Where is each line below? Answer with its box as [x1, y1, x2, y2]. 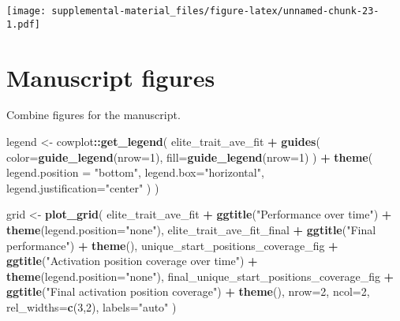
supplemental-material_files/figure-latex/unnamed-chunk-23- [51, 6, 379, 17]
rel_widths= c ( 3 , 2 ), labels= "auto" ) [6, 298, 177, 315]
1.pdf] [6, 18, 40, 30]
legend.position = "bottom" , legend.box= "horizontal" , [6, 164, 264, 181]
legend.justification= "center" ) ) [6, 179, 159, 196]
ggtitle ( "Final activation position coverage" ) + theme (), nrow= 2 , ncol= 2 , [6, 283, 370, 300]
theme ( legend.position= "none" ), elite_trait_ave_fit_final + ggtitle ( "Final [6, 222, 376, 237]
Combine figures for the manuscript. [6, 106, 181, 123]
